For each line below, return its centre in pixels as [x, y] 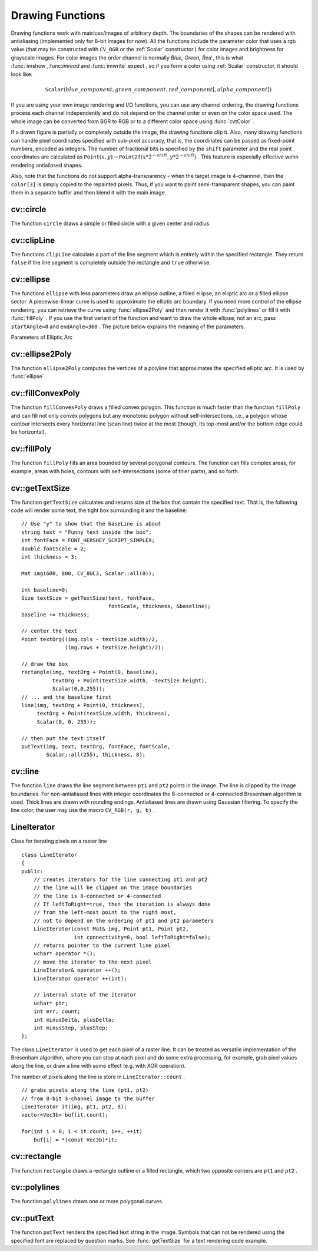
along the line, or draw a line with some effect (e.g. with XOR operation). [98, 1066]
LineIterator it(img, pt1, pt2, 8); [74, 1107]
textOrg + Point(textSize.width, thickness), [104, 714]
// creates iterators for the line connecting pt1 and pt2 [120, 879]
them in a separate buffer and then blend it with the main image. [89, 192]
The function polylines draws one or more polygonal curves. [87, 1202]
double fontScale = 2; [54, 549]
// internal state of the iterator [85, 995]
